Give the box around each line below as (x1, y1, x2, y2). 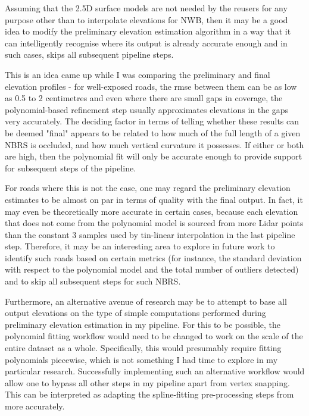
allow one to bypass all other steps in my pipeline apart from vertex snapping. (5, 376, 290, 389)
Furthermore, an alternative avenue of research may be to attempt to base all (5, 295, 287, 307)
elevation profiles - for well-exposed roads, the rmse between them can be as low (5, 80, 297, 92)
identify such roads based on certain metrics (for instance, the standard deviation (5, 251, 302, 264)
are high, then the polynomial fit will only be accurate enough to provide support (5, 150, 302, 162)
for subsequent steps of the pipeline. (5, 161, 136, 174)
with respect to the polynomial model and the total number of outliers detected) (5, 263, 299, 276)
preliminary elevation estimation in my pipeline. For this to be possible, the (5, 318, 281, 330)
